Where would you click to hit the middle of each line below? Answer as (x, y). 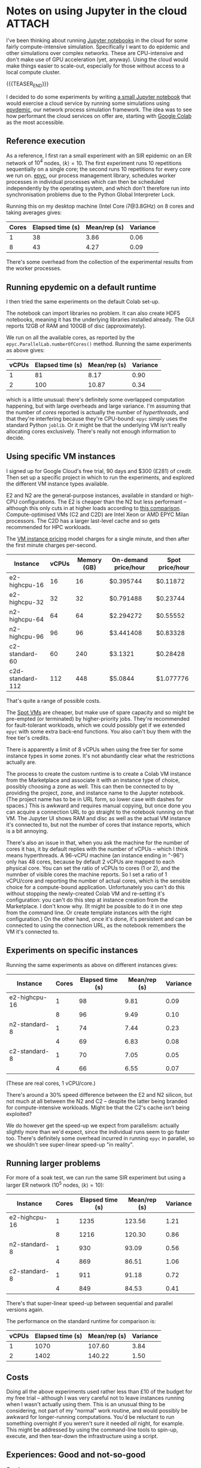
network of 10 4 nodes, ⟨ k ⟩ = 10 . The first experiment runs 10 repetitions (94, 162)
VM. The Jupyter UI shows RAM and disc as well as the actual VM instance (99, 818)
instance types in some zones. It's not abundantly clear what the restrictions (100, 756)
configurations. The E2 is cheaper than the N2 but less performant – (103, 502)
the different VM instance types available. (57, 484)
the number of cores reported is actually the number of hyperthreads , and (98, 413)
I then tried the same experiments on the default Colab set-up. (83, 302)
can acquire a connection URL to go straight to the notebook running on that (100, 812)
